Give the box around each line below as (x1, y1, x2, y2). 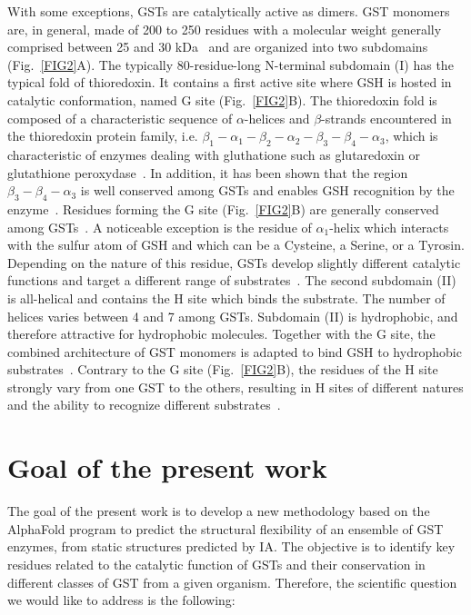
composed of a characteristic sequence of (7, 108, 233, 127)
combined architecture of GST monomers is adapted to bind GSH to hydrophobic (7, 342, 462, 361)
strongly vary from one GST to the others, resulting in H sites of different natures (7, 377, 464, 396)
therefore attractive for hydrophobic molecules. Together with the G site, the (7, 324, 436, 343)
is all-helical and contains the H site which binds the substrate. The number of (7, 288, 446, 307)
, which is (385, 126, 438, 145)
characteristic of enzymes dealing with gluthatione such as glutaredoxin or (7, 144, 420, 164)
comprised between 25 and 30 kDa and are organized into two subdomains (7, 37, 428, 56)
